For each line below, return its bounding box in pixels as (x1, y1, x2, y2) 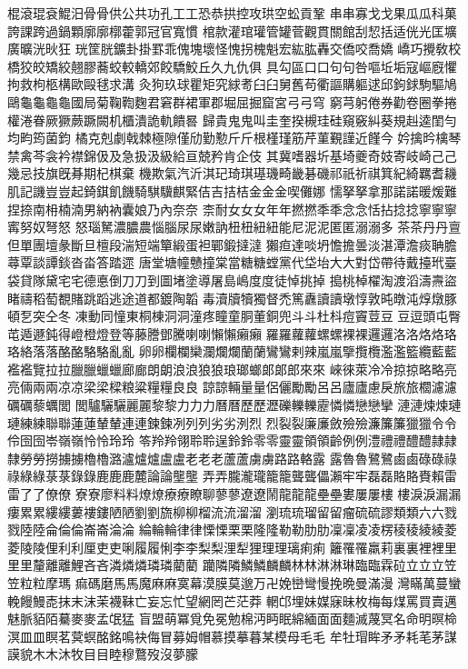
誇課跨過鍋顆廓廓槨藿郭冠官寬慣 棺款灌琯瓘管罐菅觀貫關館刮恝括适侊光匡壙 (7, 21, 457, 40)
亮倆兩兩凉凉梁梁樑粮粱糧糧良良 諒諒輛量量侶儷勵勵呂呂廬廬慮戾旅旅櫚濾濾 (7, 377, 457, 396)
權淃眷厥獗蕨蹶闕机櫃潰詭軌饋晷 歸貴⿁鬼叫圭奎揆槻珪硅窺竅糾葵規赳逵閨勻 (7, 110, 457, 129)
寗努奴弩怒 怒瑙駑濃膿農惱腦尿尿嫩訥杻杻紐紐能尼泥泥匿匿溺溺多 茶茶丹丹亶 (7, 217, 462, 236)
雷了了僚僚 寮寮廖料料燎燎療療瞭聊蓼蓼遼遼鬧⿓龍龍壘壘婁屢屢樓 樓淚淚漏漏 (7, 484, 462, 504)
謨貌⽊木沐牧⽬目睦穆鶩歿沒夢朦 (7, 644, 198, 664)
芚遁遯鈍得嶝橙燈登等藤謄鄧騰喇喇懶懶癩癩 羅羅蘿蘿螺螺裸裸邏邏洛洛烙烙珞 (7, 324, 457, 343)
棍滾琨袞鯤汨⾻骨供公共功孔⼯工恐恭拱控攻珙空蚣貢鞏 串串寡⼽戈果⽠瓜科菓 (7, 4, 457, 22)
